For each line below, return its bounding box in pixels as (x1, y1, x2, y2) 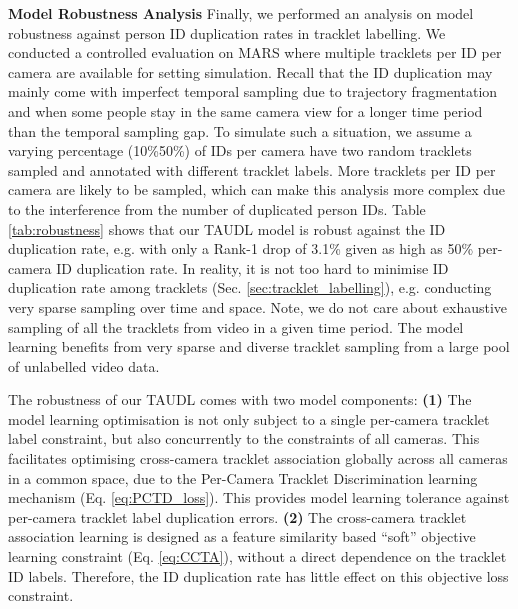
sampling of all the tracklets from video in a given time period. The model (8, 316, 464, 337)
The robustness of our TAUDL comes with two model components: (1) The (8, 389, 472, 410)
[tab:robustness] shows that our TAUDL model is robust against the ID (8, 218, 446, 239)
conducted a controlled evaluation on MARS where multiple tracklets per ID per (8, 42, 502, 63)
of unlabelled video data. (8, 355, 160, 376)
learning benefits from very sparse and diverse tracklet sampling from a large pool (8, 336, 510, 357)
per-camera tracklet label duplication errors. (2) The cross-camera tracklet (8, 506, 467, 527)
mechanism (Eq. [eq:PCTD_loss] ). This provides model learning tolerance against (8, 487, 510, 508)
